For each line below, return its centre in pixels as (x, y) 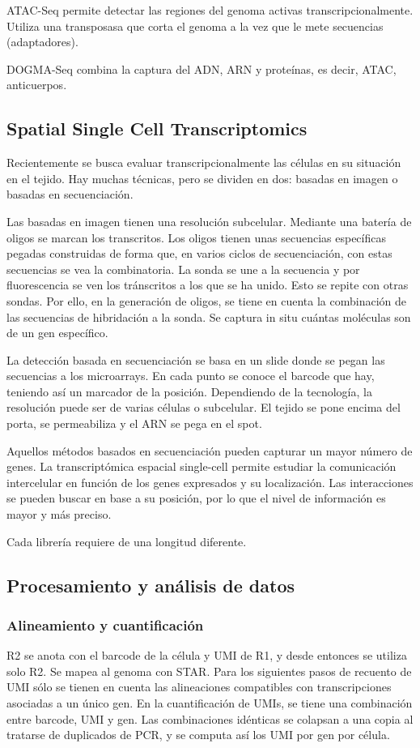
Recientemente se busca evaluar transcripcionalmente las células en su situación (204, 162)
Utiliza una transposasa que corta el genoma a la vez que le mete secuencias (195, 26)
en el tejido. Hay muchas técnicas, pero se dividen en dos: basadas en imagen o (202, 178)
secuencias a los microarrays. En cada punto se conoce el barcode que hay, (191, 376)
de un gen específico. (57, 333)
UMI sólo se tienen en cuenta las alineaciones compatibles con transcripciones (199, 687)
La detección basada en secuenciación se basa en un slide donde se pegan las (196, 359)
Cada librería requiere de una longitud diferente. (127, 541)
